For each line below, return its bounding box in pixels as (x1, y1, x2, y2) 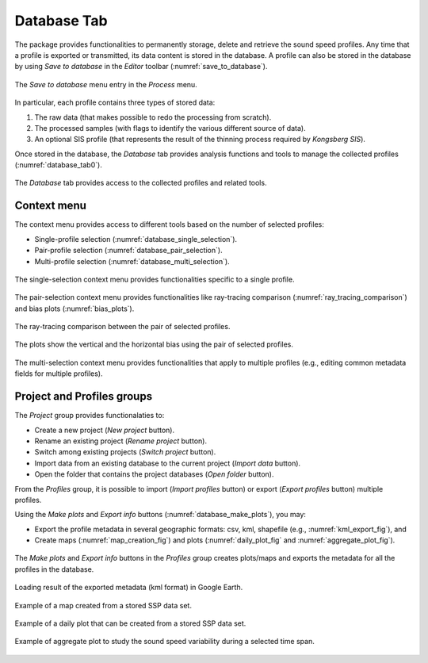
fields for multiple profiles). (14, 369, 103, 378)
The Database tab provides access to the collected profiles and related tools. (14, 178, 267, 188)
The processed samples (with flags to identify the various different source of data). (34, 123, 306, 132)
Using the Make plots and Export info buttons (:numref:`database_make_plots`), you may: (14, 510, 307, 519)
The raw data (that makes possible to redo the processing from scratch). (34, 112, 272, 122)
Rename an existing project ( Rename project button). (34, 436, 208, 446)
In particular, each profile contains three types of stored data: (14, 98, 216, 107)
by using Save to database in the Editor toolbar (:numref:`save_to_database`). (14, 62, 268, 71)
